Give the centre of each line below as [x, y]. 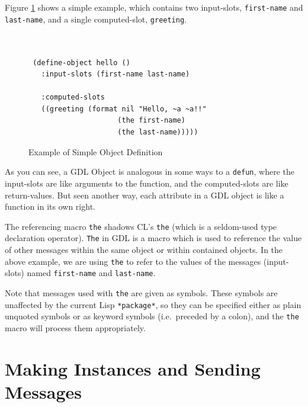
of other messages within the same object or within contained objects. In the [144, 249]
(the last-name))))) [158, 132]
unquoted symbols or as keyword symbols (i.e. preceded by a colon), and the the [152, 316]
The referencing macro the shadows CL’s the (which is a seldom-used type [141, 226]
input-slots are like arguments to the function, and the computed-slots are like [147, 183]
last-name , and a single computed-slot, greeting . [96, 19]
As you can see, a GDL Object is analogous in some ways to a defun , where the [150, 172]
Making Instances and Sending [133, 368]
